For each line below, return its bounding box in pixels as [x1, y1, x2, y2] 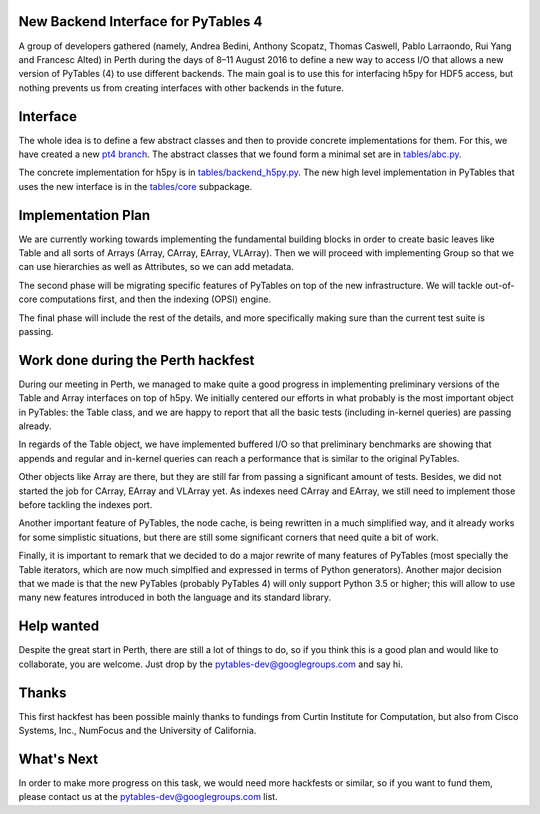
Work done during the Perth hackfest [18, 351, 255, 369]
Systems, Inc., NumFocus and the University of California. [18, 724, 257, 736]
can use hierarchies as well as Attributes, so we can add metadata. [18, 261, 294, 273]
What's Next [18, 750, 99, 767]
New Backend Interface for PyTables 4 [18, 13, 263, 30]
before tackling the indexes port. [18, 499, 153, 511]
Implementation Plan [18, 206, 151, 224]
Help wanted [18, 618, 100, 635]
